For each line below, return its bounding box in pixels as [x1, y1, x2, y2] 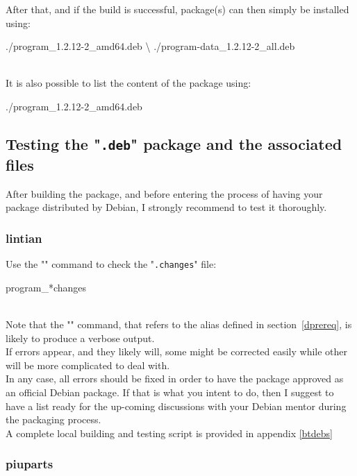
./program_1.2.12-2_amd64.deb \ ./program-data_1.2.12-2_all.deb [6, 39, 295, 53]
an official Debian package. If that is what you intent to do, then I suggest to [6, 384, 334, 399]
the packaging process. [6, 412, 101, 427]
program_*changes [6, 280, 87, 294]
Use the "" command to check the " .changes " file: [6, 257, 217, 271]
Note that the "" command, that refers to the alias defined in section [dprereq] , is [6, 316, 352, 331]
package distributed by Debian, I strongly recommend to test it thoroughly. [6, 200, 327, 214]
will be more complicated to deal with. [6, 357, 170, 372]
